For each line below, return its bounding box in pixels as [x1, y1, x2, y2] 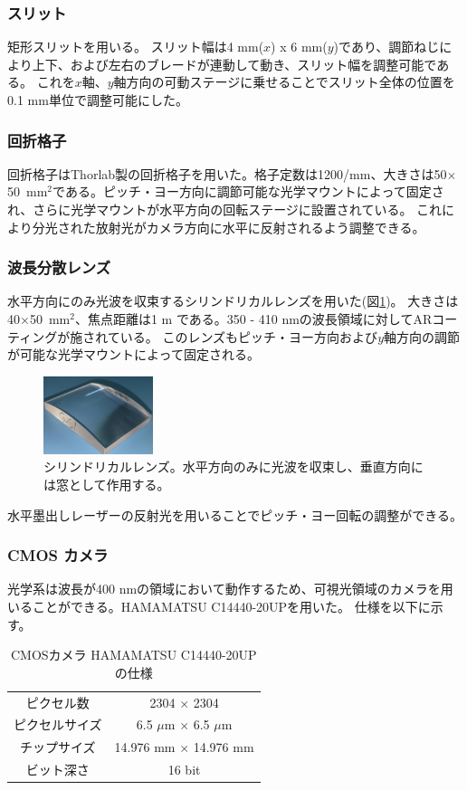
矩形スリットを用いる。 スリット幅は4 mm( [7, 37, 264, 56]
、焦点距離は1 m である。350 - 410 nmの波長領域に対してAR [74, 309, 433, 328]
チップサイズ [20, 738, 96, 757]
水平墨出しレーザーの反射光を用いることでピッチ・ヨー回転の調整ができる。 [7, 505, 463, 524]
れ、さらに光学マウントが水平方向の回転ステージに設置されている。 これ [7, 200, 443, 218]
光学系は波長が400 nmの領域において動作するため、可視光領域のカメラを [7, 579, 441, 598]
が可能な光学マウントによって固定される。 [7, 345, 260, 364]
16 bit [167, 760, 201, 779]
